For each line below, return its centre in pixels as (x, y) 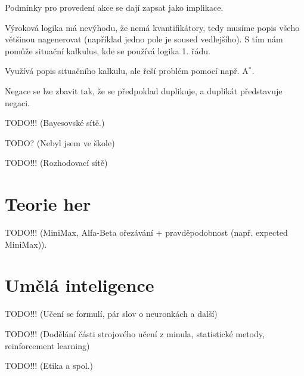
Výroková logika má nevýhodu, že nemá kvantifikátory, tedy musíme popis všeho (152, 27)
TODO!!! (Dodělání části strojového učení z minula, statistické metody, (135, 333)
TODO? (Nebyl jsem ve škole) (60, 142)
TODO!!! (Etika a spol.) (49, 366)
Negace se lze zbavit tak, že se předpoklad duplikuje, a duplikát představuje (144, 90)
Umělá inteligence (80, 285)
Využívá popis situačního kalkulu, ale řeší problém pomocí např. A (127, 71)
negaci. (17, 102)
